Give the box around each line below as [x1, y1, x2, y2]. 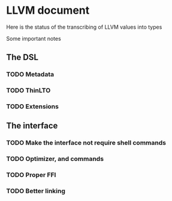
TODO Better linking [6, 187, 66, 195]
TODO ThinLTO [6, 86, 51, 95]
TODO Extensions [6, 102, 59, 111]
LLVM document [6, 4, 90, 17]
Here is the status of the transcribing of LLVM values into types [6, 23, 162, 31]
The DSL [6, 52, 39, 63]
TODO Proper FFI [6, 171, 56, 179]
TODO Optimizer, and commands [6, 155, 104, 163]
